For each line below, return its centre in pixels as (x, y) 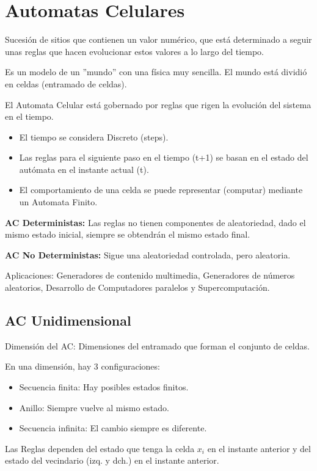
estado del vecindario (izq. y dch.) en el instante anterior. (112, 460)
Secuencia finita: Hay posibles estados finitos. (104, 387)
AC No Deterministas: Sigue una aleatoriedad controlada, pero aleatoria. (148, 254)
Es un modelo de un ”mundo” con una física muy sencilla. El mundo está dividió (156, 72)
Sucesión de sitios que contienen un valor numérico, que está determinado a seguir (158, 39)
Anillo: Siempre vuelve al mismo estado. (94, 407)
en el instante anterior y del (259, 448)
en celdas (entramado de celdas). (66, 83)
